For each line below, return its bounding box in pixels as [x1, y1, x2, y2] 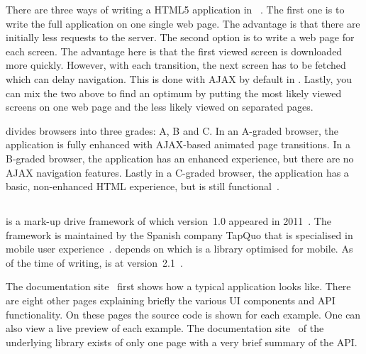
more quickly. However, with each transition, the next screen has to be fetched [6, 57, 346, 72]
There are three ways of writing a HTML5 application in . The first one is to [6, 2, 345, 16]
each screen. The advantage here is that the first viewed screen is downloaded [6, 43, 343, 58]
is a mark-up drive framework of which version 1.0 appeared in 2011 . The [6, 214, 331, 228]
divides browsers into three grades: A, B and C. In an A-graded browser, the [6, 123, 339, 138]
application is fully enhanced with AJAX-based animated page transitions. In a [6, 137, 350, 152]
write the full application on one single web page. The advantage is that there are [6, 16, 360, 31]
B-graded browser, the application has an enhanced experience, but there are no [6, 150, 354, 165]
